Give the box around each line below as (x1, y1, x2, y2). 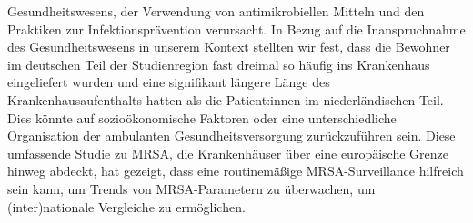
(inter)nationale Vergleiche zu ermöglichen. (7, 197, 246, 216)
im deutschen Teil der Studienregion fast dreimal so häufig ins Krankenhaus (7, 54, 430, 73)
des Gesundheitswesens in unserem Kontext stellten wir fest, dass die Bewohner (7, 37, 450, 56)
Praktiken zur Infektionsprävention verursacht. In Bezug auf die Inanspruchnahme (7, 19, 466, 38)
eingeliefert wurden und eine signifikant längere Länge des (7, 73, 330, 92)
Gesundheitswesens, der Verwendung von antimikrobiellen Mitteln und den (7, 2, 425, 20)
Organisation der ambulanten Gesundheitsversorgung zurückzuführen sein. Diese (7, 126, 456, 145)
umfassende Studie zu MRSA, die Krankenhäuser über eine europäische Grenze (7, 143, 448, 162)
